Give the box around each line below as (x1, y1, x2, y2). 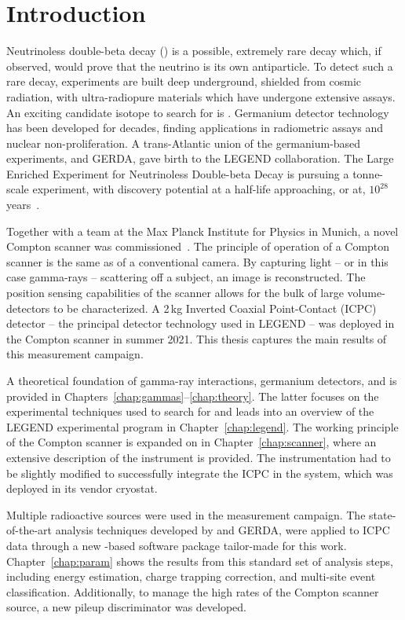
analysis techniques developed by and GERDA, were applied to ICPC (55, 522, 390, 538)
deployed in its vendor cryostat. (6, 480, 158, 497)
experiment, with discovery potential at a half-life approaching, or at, (32, 181, 366, 197)
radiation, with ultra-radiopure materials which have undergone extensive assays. (6, 88, 396, 105)
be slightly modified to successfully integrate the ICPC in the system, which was (6, 464, 393, 481)
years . (6, 196, 40, 213)
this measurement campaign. (6, 346, 144, 362)
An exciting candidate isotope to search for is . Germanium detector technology (6, 104, 389, 120)
